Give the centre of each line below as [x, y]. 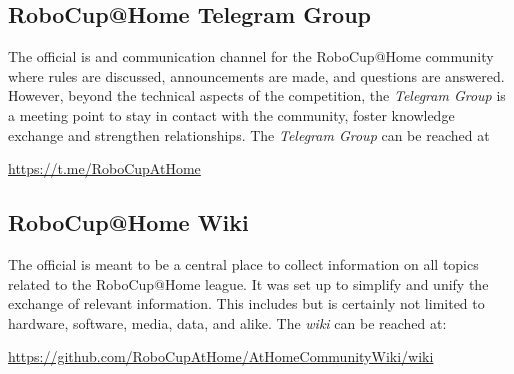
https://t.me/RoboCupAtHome [104, 168]
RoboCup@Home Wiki [128, 222]
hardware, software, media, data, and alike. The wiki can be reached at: [227, 322]
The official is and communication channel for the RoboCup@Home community [251, 56]
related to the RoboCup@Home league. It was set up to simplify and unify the [248, 283]
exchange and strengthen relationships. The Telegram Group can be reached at [249, 134]
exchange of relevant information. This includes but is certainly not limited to [246, 303]
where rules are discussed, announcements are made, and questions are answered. [256, 75]
